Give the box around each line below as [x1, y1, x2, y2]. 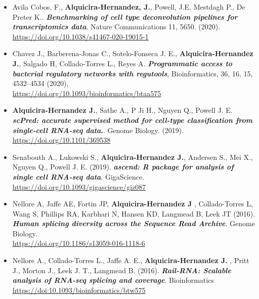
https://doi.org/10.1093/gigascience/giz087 [12, 181, 146, 192]
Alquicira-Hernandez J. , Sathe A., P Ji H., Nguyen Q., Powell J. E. [12, 105, 233, 115]
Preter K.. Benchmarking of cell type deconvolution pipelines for [12, 11, 238, 22]
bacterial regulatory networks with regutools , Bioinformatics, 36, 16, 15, [12, 68, 253, 78]
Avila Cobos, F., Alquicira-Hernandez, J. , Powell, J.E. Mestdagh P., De [12, 2, 245, 12]
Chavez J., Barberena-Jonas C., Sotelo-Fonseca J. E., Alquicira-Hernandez [12, 48, 253, 59]
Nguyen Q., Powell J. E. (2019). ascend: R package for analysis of [12, 161, 234, 172]
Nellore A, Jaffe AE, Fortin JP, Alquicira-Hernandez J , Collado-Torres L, [12, 198, 253, 209]
